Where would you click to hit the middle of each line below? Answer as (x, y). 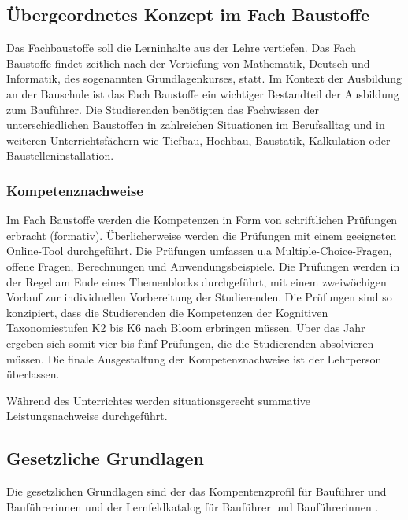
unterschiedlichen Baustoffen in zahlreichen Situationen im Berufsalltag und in (196, 125)
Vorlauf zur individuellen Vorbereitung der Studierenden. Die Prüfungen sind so (199, 297)
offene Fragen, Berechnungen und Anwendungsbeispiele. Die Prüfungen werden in (203, 266)
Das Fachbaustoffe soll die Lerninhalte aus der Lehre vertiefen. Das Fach (181, 48)
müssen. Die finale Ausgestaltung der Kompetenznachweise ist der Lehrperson (194, 358)
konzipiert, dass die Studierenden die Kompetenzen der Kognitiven (167, 312)
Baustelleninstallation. (60, 155)
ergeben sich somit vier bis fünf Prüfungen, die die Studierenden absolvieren (190, 343)
